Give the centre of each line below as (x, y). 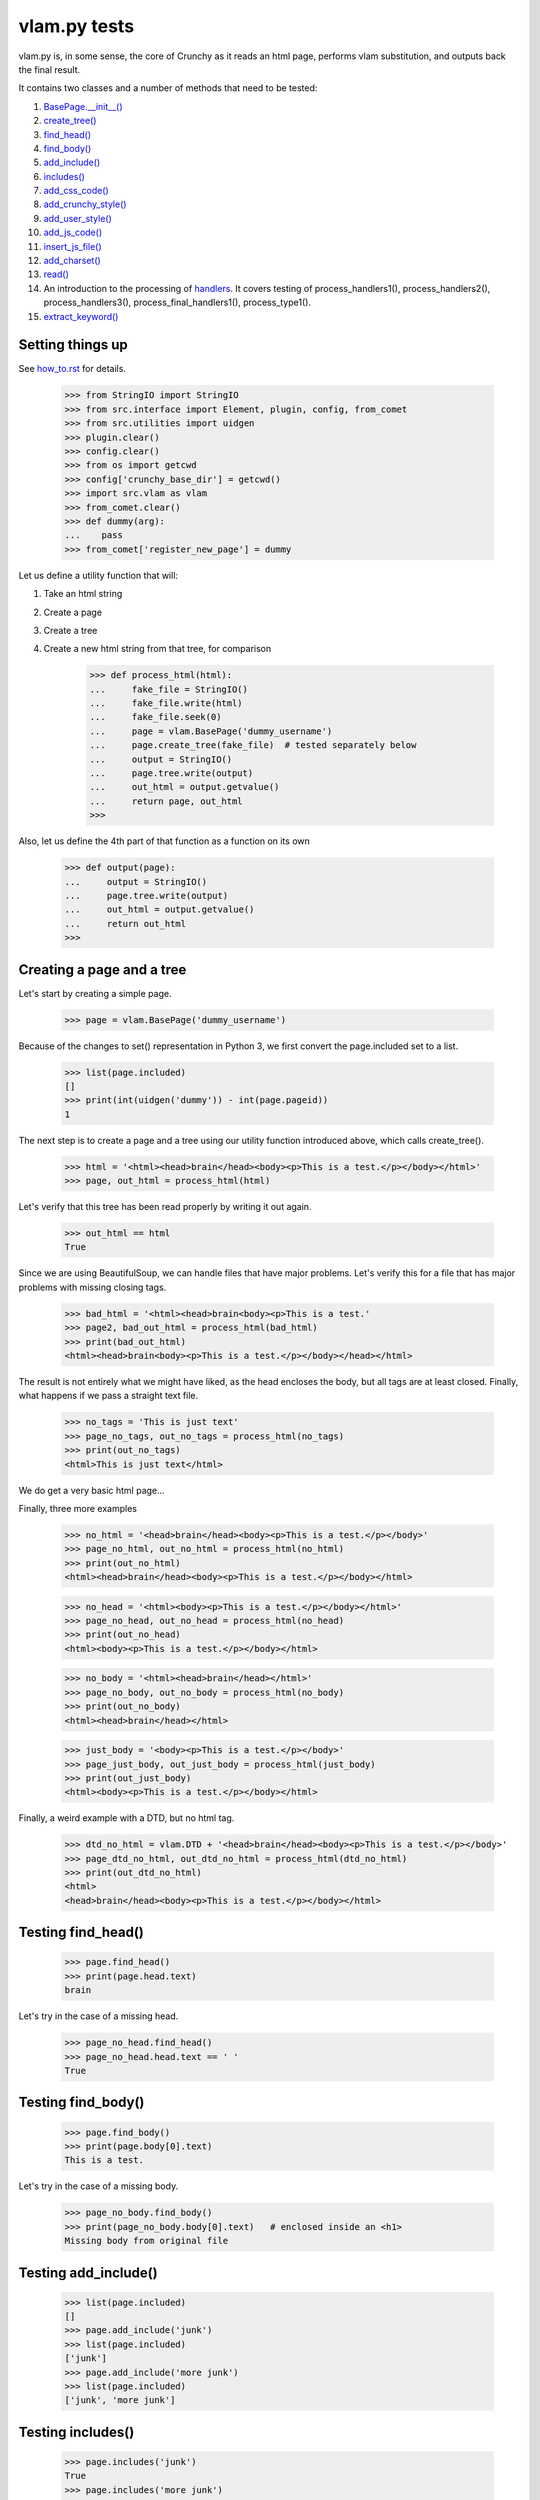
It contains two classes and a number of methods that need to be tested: (168, 88)
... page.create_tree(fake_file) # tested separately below (253, 745)
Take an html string (83, 594)
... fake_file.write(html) (166, 703)
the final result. (49, 69)
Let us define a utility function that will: (98, 575)
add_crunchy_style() (85, 204)
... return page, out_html (166, 801)
